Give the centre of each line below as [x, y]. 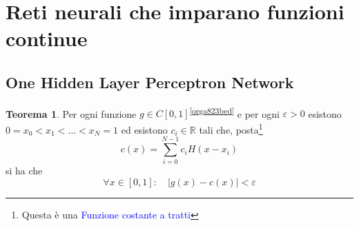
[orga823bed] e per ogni [234, 112]
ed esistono [144, 129]
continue [47, 38]
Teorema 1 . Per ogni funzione [71, 113]
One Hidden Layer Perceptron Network [150, 82]
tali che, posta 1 [231, 129]
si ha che [24, 171]
